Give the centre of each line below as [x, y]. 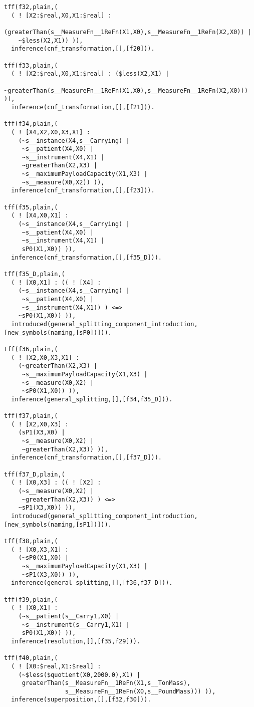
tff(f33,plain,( [31, 65]
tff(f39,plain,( [31, 600]
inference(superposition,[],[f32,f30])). [81, 700]
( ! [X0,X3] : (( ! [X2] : [56, 483]
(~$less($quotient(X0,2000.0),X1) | [79, 675]
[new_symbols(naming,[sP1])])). [58, 524]
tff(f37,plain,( [31, 416]
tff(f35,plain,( [31, 207]
